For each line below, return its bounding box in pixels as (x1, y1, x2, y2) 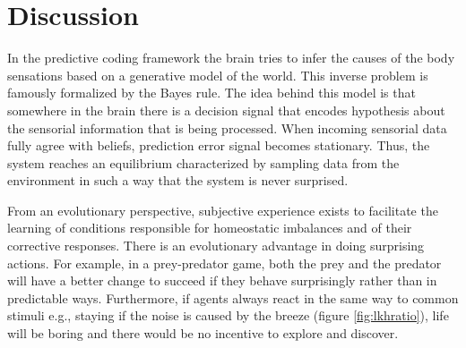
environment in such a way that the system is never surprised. (7, 171, 349, 190)
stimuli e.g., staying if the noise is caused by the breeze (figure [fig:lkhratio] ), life (7, 306, 449, 325)
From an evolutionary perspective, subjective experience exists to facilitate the (7, 200, 438, 219)
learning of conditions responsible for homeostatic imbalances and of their (7, 218, 412, 237)
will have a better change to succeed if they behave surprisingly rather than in (7, 271, 437, 290)
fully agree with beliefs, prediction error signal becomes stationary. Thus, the (7, 136, 430, 155)
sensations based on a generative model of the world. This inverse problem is (7, 65, 428, 84)
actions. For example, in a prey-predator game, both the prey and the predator (7, 253, 442, 272)
